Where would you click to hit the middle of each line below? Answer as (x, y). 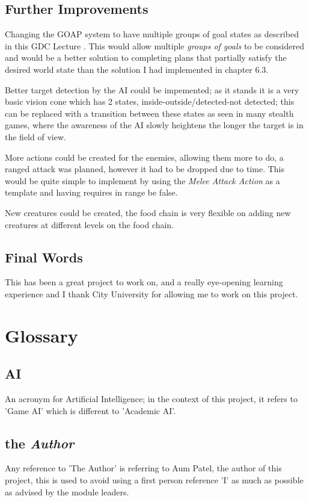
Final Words (44, 257)
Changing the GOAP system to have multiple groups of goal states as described (152, 34)
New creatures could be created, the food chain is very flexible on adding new (148, 212)
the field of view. (35, 136)
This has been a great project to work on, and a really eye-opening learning (144, 282)
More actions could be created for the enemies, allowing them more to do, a (144, 157)
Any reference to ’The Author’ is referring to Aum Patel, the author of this (143, 468)
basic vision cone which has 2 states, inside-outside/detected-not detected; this (150, 101)
